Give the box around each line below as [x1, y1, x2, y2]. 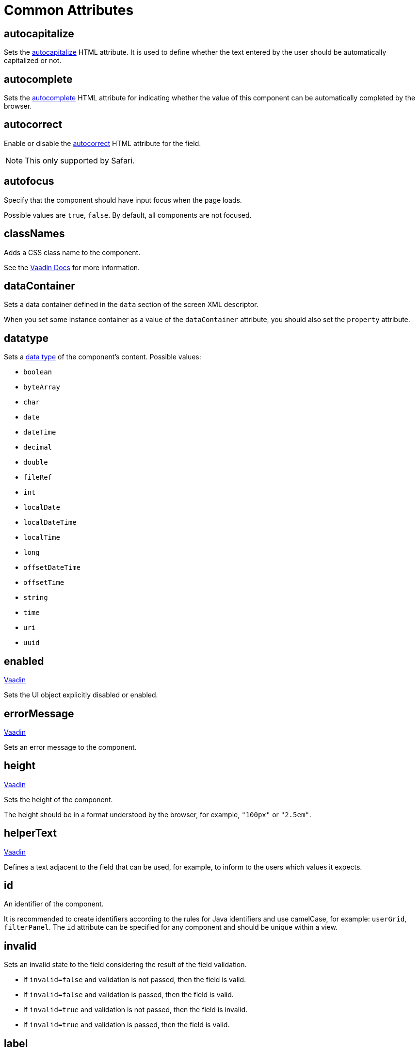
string [23, 594, 48, 602]
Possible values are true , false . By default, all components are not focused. [4, 210, 252, 219]
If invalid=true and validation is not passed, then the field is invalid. [23, 1005, 248, 1014]
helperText [4, 827, 57, 840]
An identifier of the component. [4, 900, 104, 908]
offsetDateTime [23, 564, 81, 572]
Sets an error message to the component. [4, 743, 137, 751]
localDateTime [23, 518, 77, 527]
